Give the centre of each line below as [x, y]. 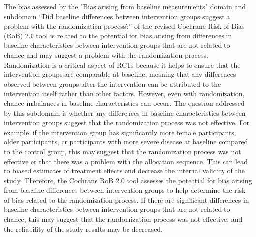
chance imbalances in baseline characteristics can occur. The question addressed [124, 103]
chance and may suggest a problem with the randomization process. [106, 54]
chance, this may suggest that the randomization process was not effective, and [123, 219]
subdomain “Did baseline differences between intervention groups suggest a [117, 16]
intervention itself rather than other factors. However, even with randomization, [124, 93]
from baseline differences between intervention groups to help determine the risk [125, 190]
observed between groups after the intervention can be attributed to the [112, 84]
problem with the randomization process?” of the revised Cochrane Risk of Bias [124, 26]
